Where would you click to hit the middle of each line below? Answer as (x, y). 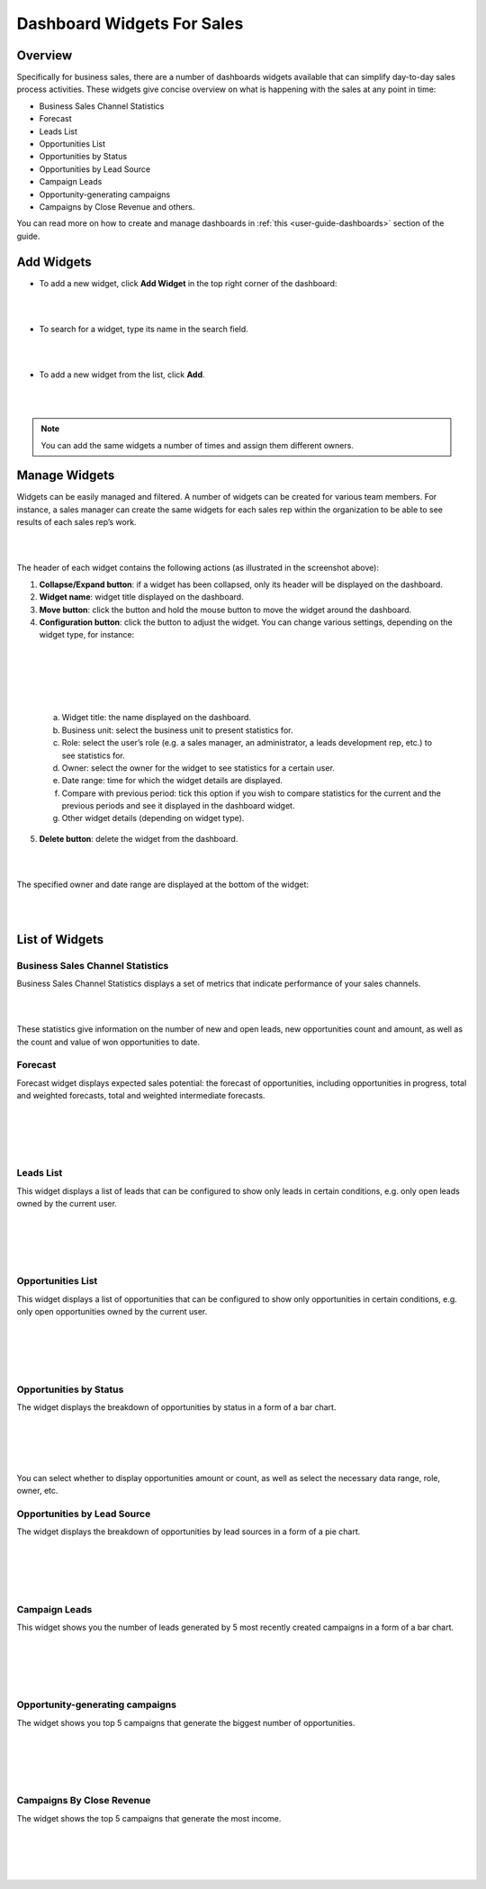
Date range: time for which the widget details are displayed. (172, 781)
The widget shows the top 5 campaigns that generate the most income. (149, 1818)
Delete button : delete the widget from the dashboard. (139, 838)
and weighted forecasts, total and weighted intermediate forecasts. (141, 1096)
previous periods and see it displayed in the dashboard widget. (178, 806)
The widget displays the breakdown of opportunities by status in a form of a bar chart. (176, 1407)
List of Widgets (60, 940)
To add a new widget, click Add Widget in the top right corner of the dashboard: (188, 283)
